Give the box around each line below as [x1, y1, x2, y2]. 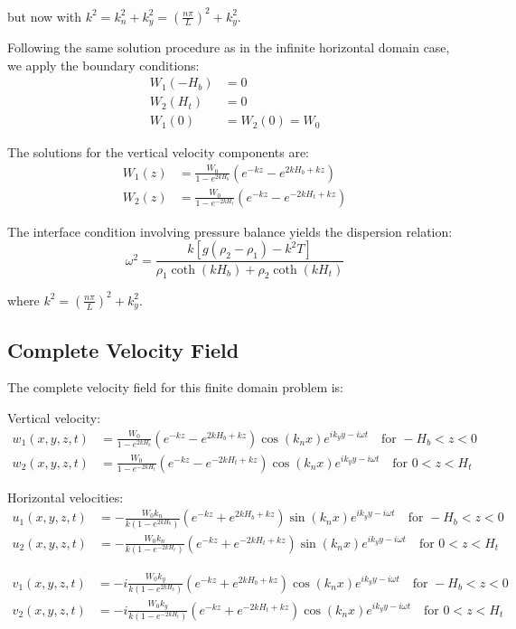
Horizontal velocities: [7, 487, 124, 506]
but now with [7, 6, 82, 25]
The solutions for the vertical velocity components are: [7, 143, 309, 162]
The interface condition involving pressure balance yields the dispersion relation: [7, 221, 453, 240]
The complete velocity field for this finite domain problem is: [7, 378, 344, 397]
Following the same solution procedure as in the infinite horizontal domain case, [7, 37, 450, 56]
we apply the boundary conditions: [7, 55, 200, 74]
